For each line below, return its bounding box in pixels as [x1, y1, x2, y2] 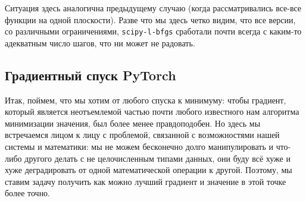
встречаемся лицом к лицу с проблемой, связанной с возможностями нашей [5, 128, 280, 141]
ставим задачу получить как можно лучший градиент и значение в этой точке [5, 175, 286, 187]
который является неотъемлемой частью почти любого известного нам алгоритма [5, 105, 299, 118]
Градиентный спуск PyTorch [5, 65, 176, 84]
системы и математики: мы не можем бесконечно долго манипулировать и [5, 140, 273, 153]
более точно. [5, 187, 51, 199]
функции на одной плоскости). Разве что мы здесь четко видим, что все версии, [5, 13, 296, 26]
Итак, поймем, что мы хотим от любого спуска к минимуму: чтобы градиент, [5, 93, 286, 106]
